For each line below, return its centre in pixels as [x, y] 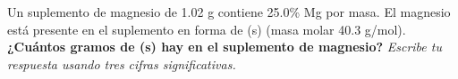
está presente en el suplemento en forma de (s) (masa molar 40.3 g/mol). [207, 29]
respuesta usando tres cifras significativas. [122, 63]
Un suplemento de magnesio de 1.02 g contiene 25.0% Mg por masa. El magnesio [229, 12]
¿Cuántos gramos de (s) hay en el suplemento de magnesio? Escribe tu [225, 47]
